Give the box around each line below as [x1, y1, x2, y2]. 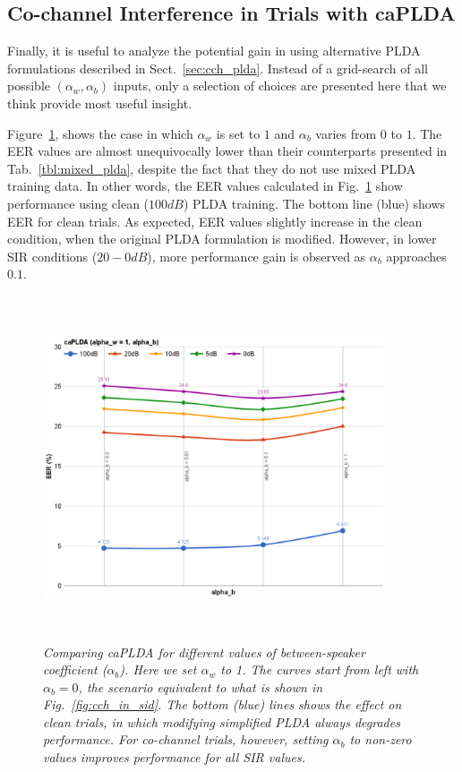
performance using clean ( [7, 193, 150, 212]
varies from [315, 124, 377, 142]
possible [7, 76, 50, 95]
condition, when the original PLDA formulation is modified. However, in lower [7, 229, 437, 248]
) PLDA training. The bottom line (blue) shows [183, 193, 446, 212]
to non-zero [349, 730, 412, 749]
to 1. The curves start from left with [220, 660, 419, 679]
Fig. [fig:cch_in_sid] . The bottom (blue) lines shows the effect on [43, 695, 402, 714]
